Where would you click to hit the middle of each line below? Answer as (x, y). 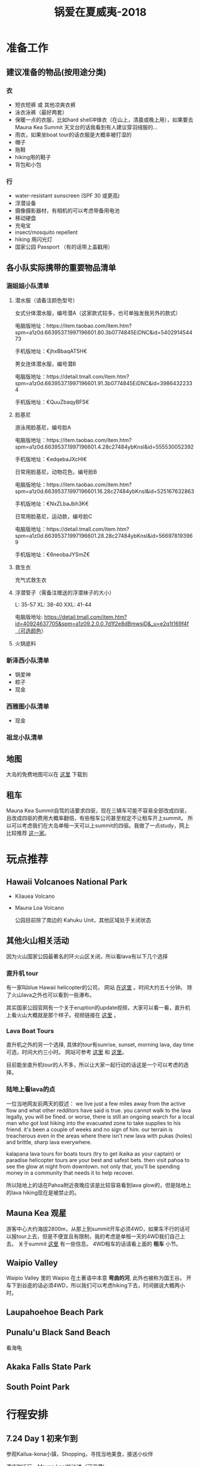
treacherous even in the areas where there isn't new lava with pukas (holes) (99, 1136)
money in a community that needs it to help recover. (70, 1172)
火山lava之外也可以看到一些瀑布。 (53, 995)
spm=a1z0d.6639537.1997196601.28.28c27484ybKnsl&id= (87, 535)
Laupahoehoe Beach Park (55, 1312)
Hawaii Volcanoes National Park (67, 882)
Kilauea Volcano (35, 896)
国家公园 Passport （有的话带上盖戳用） (64, 247)
